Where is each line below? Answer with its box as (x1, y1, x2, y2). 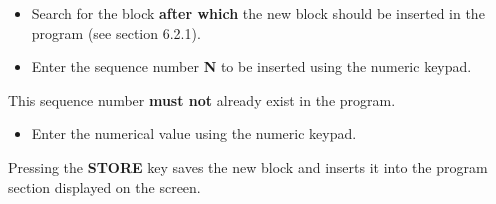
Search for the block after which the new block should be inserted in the (31, 3, 485, 23)
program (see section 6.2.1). (31, 22, 201, 43)
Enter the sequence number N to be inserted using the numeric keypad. (31, 56, 472, 77)
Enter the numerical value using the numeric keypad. (31, 123, 357, 144)
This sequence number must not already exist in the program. (8, 89, 396, 110)
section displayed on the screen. (8, 176, 201, 197)
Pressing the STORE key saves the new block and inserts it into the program (8, 156, 488, 177)
